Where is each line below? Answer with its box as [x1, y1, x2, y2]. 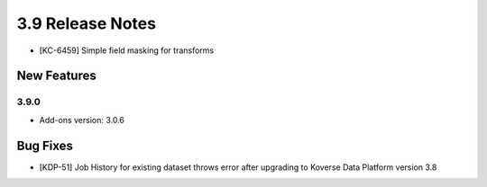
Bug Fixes [16, 138, 74, 153]
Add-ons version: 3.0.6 [39, 114, 125, 125]
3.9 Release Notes [16, 13, 157, 33]
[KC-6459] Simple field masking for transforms [39, 45, 215, 56]
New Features [16, 68, 96, 84]
